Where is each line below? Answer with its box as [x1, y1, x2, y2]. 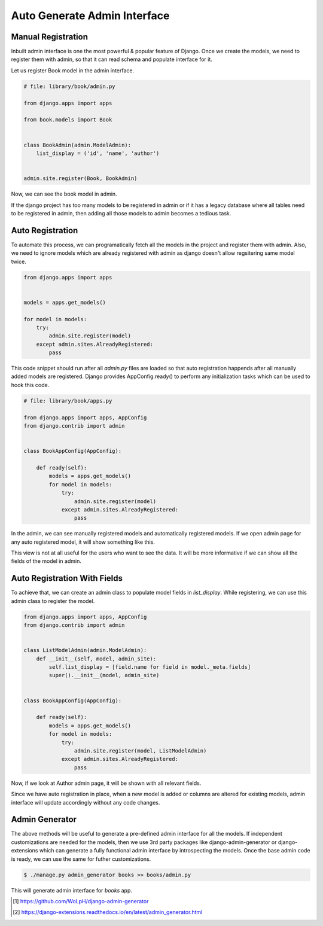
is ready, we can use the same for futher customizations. [11, 855, 151, 863]
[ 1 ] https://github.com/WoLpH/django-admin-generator [13, 897, 149, 904]
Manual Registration [11, 32, 89, 42]
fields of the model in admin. [11, 558, 82, 565]
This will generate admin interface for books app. [11, 887, 133, 894]
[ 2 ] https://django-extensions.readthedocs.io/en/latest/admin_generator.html [13, 909, 203, 916]
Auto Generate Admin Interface [11, 9, 170, 22]
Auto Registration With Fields [11, 573, 123, 583]
